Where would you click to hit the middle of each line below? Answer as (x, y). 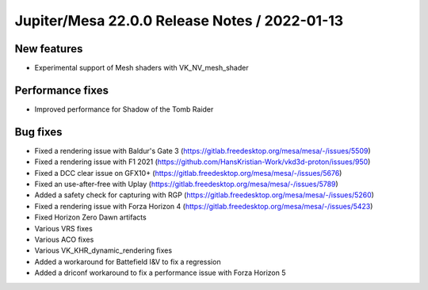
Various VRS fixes (63, 228)
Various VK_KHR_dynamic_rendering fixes (103, 250)
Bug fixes (38, 132)
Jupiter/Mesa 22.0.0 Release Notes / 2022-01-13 (179, 21)
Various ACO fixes (64, 239)
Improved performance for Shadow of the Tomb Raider (124, 109)
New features (49, 49)
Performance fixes (61, 90)
